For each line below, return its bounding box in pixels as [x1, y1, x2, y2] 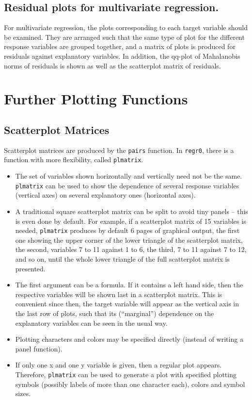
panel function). [15, 343, 63, 353]
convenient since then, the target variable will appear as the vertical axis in [15, 299, 239, 309]
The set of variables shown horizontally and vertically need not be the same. [15, 171, 242, 181]
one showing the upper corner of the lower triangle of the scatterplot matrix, [15, 234, 243, 245]
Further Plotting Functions [4, 89, 188, 109]
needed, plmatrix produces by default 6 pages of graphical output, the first [15, 225, 240, 235]
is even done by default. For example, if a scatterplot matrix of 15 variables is [15, 216, 246, 226]
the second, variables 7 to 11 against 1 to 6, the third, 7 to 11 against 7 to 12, [15, 244, 247, 254]
